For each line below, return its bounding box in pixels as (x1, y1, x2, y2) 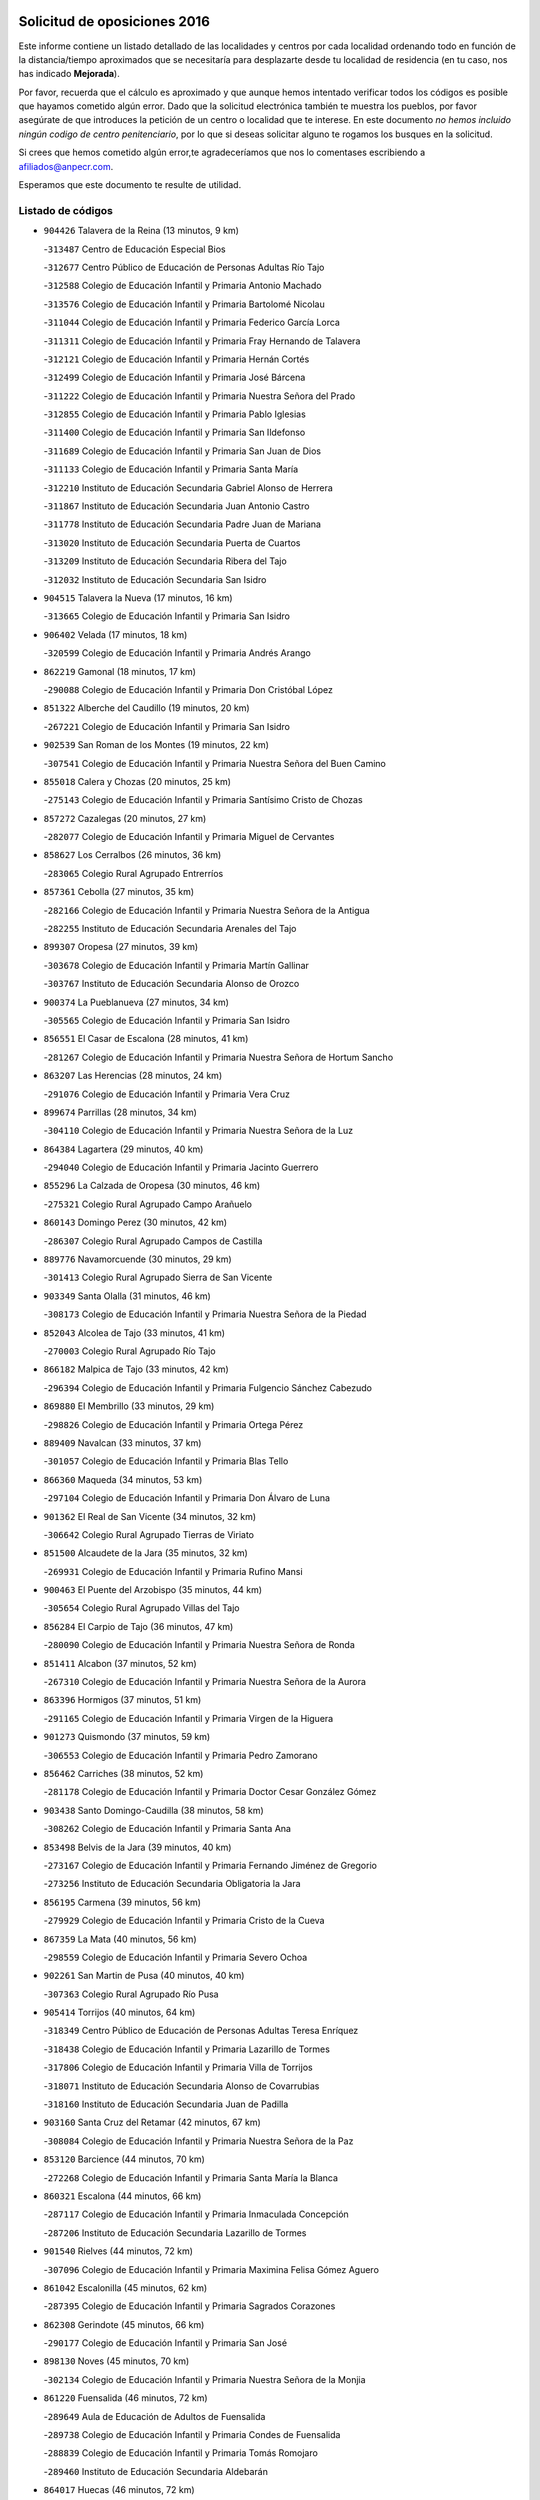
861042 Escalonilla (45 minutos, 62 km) (43, 2281, 208, 2294)
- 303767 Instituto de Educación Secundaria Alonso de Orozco (43, 978, 300, 990)
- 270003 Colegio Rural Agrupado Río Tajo (43, 1345, 216, 1357)
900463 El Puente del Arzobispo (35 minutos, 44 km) (43, 1584, 263, 1596)
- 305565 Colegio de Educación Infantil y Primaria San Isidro (43, 1014, 290, 1026)
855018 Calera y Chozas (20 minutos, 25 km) (43, 775, 232, 787)
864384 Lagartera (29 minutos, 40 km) (43, 1143, 204, 1155)
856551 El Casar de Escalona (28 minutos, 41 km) (43, 1033, 249, 1045)
